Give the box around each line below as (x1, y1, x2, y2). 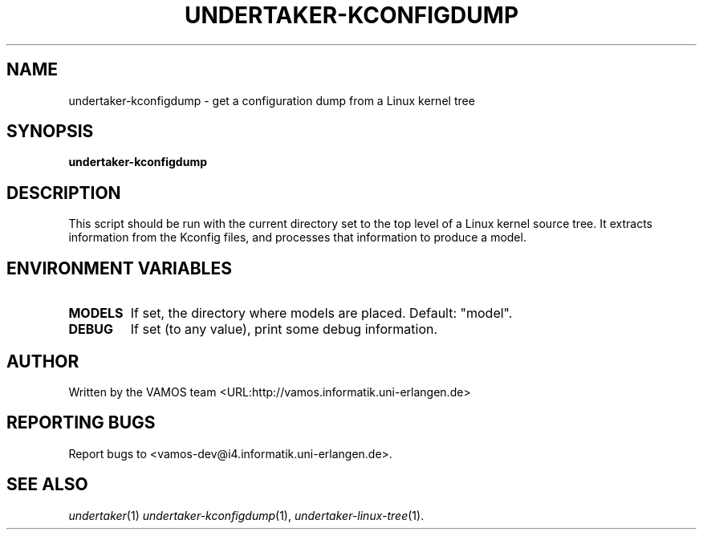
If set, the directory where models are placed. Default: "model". (130, 305, 513, 322)
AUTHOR (6, 351, 79, 372)
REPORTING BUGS (6, 412, 156, 433)
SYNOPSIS (6, 121, 94, 142)
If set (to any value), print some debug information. (130, 321, 438, 338)
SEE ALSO (6, 474, 88, 495)
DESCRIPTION (6, 182, 121, 203)
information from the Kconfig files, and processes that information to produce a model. (68, 230, 526, 245)
